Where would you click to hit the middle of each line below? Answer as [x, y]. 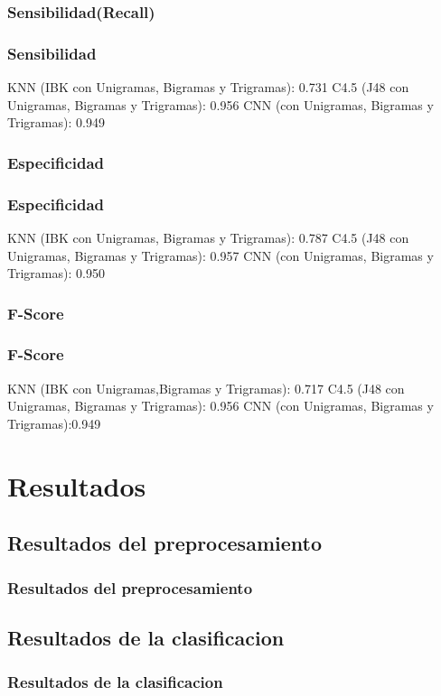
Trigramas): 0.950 [56, 273]
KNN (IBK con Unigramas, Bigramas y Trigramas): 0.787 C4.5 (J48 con [208, 237]
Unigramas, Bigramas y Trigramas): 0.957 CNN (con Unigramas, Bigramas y [220, 255]
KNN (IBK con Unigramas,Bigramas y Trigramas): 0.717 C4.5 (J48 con [206, 388]
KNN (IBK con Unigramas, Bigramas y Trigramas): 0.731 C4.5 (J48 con [208, 87]
